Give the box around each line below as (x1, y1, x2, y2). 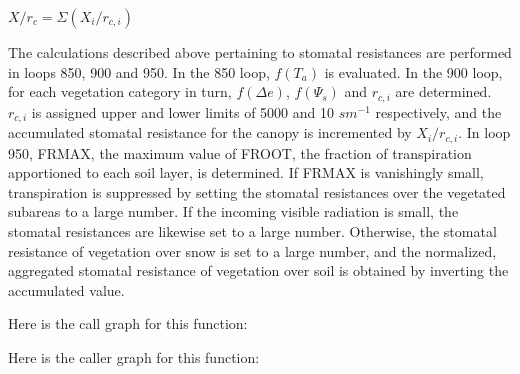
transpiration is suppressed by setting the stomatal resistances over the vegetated (8, 181, 506, 202)
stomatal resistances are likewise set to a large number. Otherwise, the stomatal (8, 220, 497, 241)
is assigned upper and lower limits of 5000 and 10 (31, 101, 334, 122)
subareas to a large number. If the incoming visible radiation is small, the (8, 201, 459, 222)
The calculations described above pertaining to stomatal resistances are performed (8, 42, 512, 62)
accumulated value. (8, 279, 125, 300)
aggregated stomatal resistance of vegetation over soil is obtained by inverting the (8, 260, 509, 281)
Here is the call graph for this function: (8, 313, 248, 334)
